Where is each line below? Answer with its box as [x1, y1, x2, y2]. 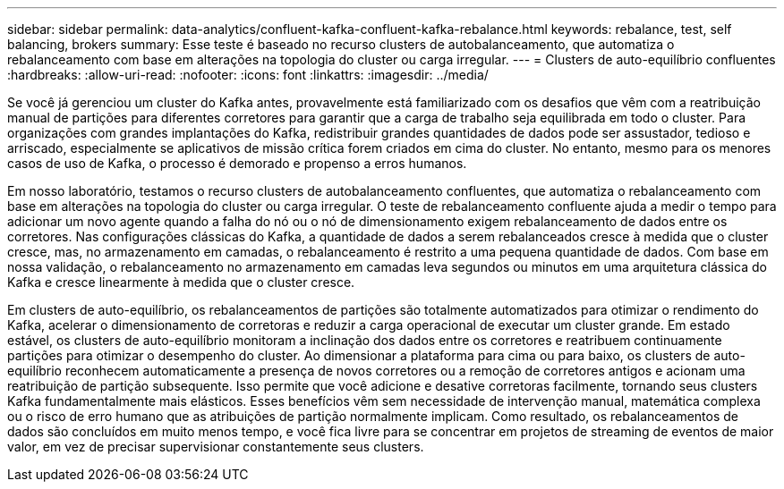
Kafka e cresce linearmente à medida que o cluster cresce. [7, 274, 355, 290]
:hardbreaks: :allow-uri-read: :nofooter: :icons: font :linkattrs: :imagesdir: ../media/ [7, 67, 489, 82]
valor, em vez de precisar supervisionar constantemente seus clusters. [7, 439, 424, 454]
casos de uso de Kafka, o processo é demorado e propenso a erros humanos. [7, 156, 467, 171]
